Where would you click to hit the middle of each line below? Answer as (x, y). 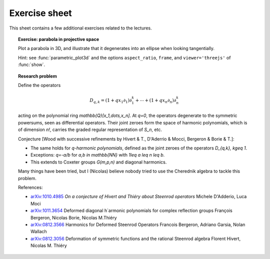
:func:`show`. (32, 64)
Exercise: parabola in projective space (59, 39)
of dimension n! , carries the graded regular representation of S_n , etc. (90, 129)
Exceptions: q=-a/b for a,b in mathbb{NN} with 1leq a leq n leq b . (98, 155)
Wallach (39, 231)
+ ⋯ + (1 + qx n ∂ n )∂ (156, 101)
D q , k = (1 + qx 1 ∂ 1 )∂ (110, 101)
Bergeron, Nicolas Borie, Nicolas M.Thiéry (74, 217)
